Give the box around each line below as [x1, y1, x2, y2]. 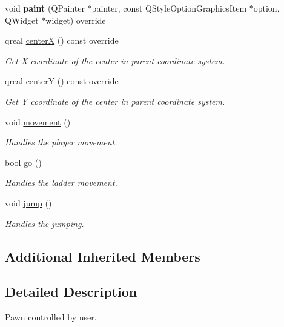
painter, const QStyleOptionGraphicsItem [91, 2, 247, 14]
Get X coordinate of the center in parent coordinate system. [5, 54, 225, 67]
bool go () [5, 156, 42, 168]
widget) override [45, 13, 106, 26]
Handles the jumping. [5, 217, 84, 230]
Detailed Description [5, 282, 137, 301]
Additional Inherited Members [5, 246, 200, 265]
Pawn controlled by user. [5, 311, 97, 323]
